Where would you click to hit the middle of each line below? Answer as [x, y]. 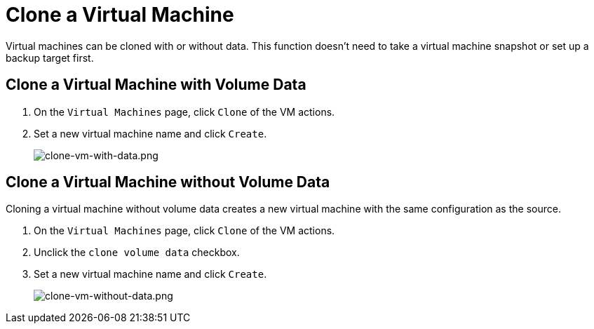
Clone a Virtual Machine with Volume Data [156, 85]
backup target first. [50, 58]
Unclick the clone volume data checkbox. [137, 253]
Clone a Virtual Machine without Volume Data [168, 182]
